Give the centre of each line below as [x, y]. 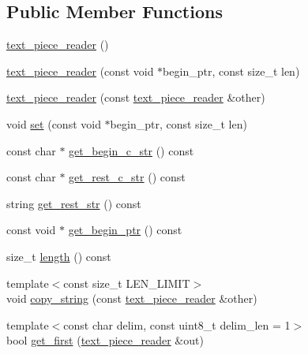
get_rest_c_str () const [127, 177]
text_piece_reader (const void [80, 71]
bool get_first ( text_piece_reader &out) [105, 340]
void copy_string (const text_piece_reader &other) [132, 298]
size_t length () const [59, 256]
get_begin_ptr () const [125, 230]
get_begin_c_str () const [131, 150]
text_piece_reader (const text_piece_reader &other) [136, 97]
